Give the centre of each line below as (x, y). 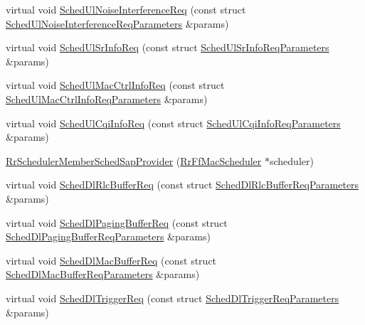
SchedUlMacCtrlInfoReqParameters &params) (107, 98)
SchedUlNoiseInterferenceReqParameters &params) (117, 23)
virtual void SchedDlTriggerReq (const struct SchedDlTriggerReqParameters (173, 298)
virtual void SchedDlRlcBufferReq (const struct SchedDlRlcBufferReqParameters (182, 185)
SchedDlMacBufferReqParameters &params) (103, 274)
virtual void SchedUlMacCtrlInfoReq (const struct (115, 85)
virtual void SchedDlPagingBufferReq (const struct (117, 222)
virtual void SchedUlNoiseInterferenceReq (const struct (126, 9)
